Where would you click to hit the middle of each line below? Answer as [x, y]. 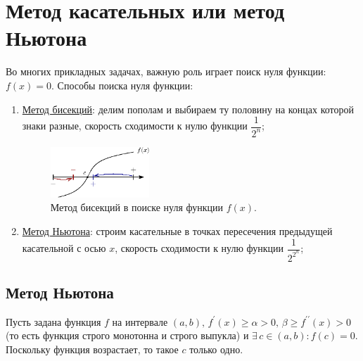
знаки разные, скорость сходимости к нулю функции [135, 126]
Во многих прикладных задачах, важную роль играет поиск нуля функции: [166, 71]
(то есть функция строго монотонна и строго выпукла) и [127, 335]
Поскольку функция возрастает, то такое [92, 349]
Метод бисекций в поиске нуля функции [137, 207]
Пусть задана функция [53, 321]
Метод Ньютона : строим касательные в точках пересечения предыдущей [177, 230]
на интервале [140, 321]
